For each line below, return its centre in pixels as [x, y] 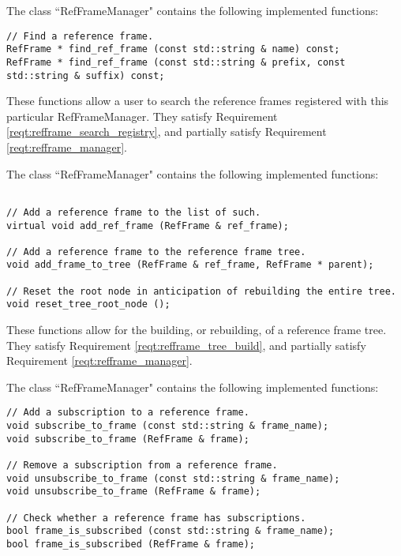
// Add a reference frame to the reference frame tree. [156, 252]
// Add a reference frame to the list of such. [134, 212]
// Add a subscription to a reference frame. [128, 413]
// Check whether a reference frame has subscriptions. [156, 518]
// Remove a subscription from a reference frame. [142, 466]
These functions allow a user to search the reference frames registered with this [198, 101]
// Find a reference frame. [80, 36]
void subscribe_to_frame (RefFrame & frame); [128, 439]
